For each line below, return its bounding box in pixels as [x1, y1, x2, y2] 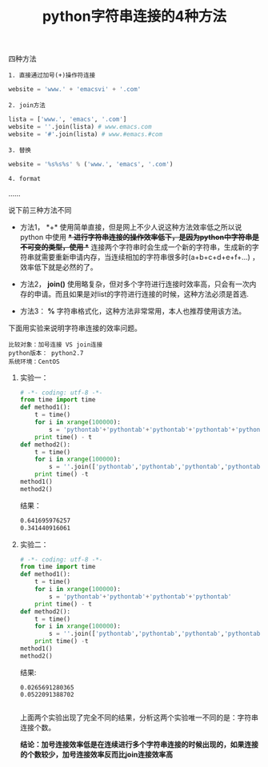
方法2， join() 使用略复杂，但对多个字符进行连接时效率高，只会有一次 [19, 279, 250, 289]
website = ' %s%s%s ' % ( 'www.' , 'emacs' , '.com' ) [8, 160, 174, 168]
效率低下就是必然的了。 [19, 262, 98, 272]
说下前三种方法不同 [8, 205, 72, 214]
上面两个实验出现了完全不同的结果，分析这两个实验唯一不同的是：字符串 [19, 713, 258, 722]
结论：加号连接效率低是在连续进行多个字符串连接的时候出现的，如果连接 [19, 739, 258, 749]
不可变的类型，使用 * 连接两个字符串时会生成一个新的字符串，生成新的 [19, 242, 252, 252]
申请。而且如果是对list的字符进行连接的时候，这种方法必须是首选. [34, 289, 250, 298]
